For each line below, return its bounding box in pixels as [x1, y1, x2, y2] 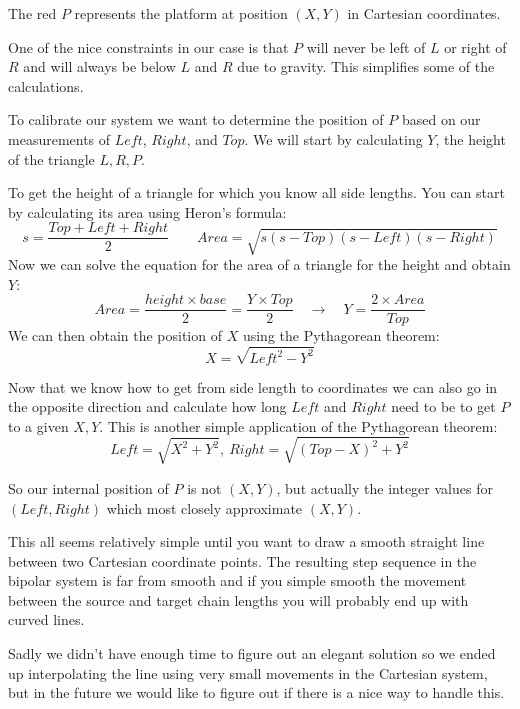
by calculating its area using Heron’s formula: [8, 201, 287, 222]
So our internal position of [8, 477, 169, 498]
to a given [8, 415, 69, 436]
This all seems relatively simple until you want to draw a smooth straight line [8, 531, 485, 552]
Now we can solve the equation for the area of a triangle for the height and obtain [8, 254, 511, 275]
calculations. [8, 75, 84, 96]
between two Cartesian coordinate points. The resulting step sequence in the [8, 550, 477, 571]
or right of [444, 36, 507, 57]
